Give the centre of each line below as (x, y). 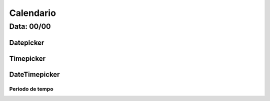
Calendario (32, 13)
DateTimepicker (34, 74)
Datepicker (27, 43)
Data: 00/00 (30, 26)
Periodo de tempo (31, 89)
